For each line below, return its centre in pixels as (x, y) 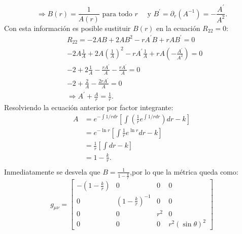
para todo (117, 14)
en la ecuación (178, 28)
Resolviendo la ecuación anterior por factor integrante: (89, 107)
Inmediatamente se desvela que (52, 171)
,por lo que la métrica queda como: (184, 171)
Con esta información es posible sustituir (67, 28)
